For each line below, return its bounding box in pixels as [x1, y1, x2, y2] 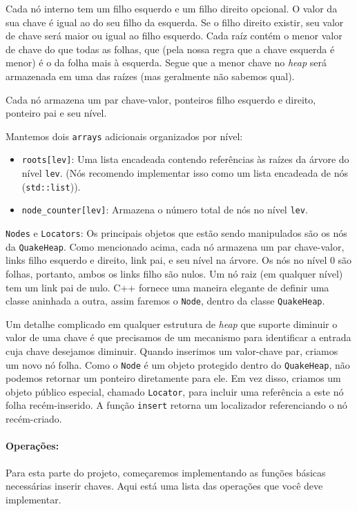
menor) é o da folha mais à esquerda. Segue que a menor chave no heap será [6, 55, 327, 70]
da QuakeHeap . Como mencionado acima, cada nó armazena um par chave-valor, [6, 239, 345, 253]
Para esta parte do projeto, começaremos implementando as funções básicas [6, 465, 326, 479]
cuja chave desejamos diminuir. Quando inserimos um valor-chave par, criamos [6, 343, 338, 358]
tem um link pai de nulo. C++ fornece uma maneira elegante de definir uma [6, 280, 329, 294]
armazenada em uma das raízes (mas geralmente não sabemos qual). [6, 68, 295, 83]
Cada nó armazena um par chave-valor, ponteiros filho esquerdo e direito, [6, 92, 316, 106]
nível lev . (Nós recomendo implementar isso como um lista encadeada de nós [21, 166, 349, 180]
